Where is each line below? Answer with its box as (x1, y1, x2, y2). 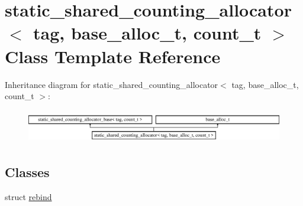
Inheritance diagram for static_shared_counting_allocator (5, 78, 218, 90)
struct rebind (5, 190, 52, 202)
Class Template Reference (5, 44, 221, 68)
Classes (5, 162, 50, 181)
